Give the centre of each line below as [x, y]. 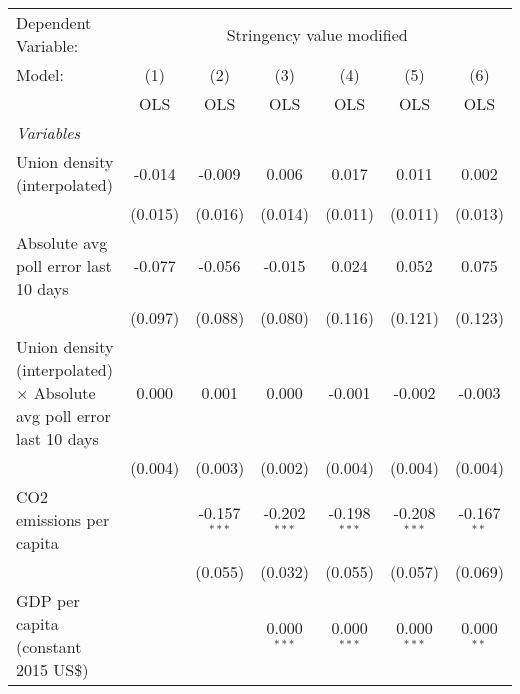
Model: [40, 74]
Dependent [54, 22]
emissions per [63, 519]
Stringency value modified [317, 34]
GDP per [48, 600]
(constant [49, 646]
